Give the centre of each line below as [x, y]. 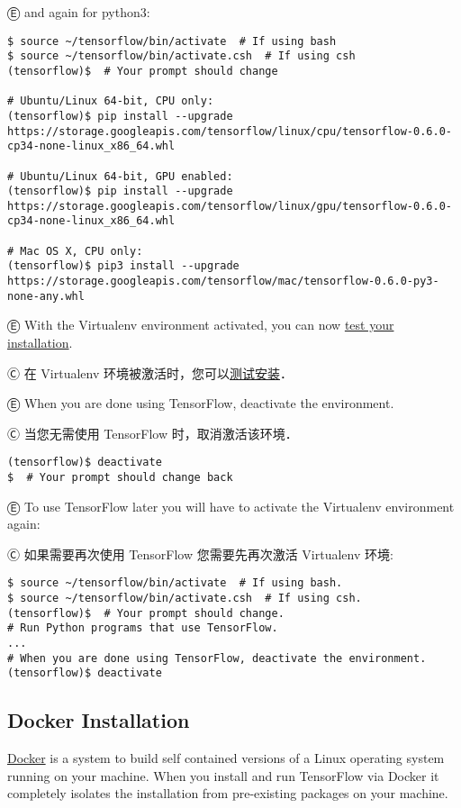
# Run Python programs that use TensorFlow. [143, 628]
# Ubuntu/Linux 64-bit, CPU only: [111, 101]
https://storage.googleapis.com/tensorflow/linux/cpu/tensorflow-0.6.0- [230, 131]
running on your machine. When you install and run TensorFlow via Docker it [223, 775]
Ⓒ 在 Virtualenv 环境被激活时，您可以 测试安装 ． [150, 372]
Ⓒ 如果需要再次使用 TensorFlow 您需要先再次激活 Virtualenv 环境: [200, 554]
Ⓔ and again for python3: [79, 12]
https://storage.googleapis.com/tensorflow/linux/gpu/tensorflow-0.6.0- [230, 206]
